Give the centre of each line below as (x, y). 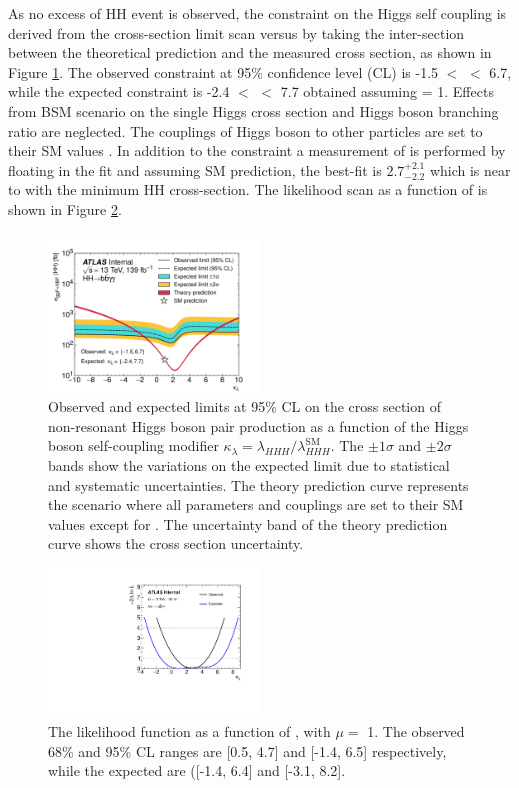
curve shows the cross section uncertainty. (176, 543)
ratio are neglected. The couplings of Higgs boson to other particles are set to (245, 130)
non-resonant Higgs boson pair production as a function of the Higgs (258, 425)
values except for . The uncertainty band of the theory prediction (248, 523)
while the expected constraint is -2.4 (119, 91)
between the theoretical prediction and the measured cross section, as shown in (250, 52)
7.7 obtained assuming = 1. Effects (387, 91)
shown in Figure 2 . (65, 208)
